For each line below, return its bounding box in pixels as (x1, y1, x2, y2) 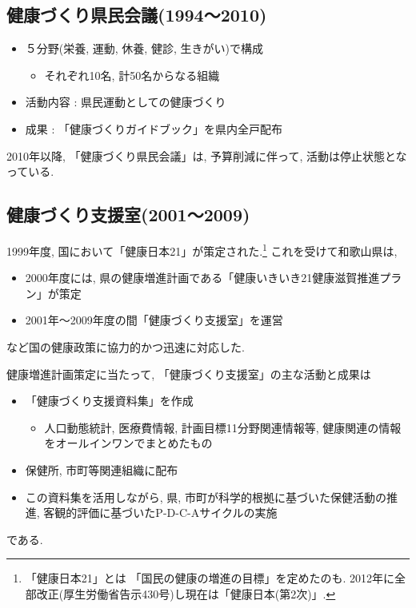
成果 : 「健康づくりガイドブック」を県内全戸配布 (25, 120, 283, 137)
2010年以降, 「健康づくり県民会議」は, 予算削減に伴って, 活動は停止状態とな (6, 147, 407, 164)
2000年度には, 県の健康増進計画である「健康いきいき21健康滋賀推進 (25, 269, 380, 286)
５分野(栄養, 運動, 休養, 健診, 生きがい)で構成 (25, 40, 263, 57)
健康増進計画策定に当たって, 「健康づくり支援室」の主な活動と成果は (6, 365, 371, 382)
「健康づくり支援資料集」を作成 (25, 392, 194, 409)
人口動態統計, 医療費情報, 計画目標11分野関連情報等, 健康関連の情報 (44, 419, 402, 435)
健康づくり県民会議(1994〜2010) (6, 2, 267, 27)
